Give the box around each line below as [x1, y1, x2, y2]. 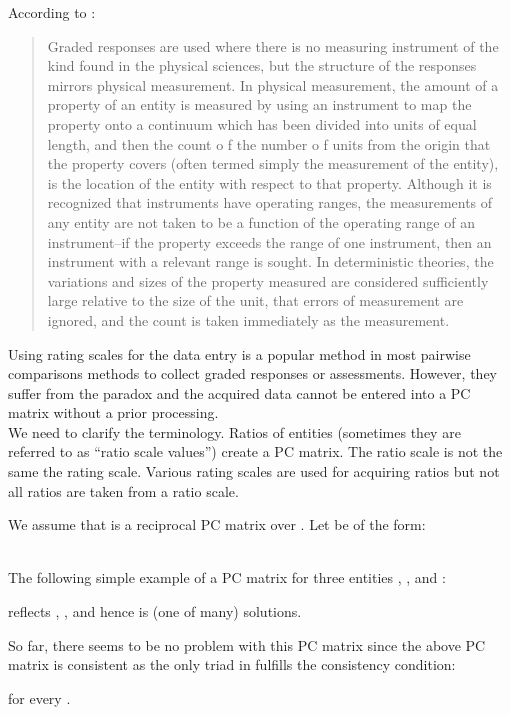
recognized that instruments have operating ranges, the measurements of [47, 192, 493, 213]
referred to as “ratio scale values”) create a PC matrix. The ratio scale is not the [8, 441, 503, 462]
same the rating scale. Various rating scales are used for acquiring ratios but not [8, 461, 500, 482]
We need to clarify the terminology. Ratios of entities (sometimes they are [8, 421, 461, 442]
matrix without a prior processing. [8, 402, 219, 423]
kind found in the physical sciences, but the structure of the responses [47, 55, 477, 76]
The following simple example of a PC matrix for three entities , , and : [8, 567, 446, 588]
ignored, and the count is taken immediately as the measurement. [47, 309, 450, 330]
